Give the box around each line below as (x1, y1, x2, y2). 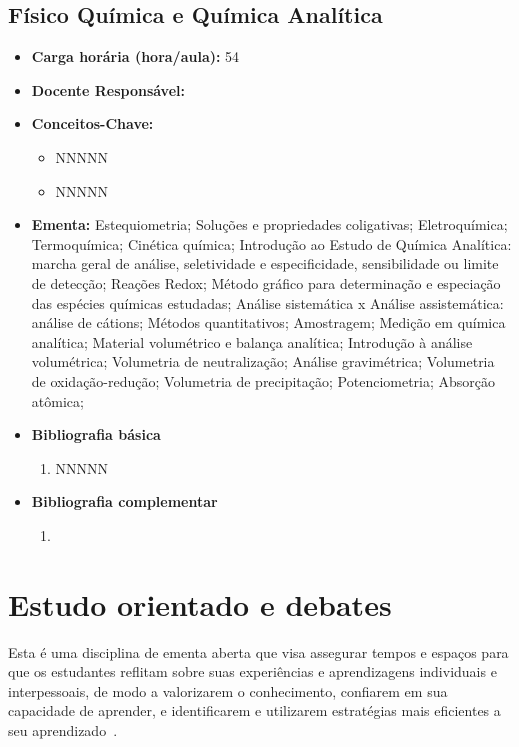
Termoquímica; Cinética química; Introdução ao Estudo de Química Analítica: (31, 233, 512, 254)
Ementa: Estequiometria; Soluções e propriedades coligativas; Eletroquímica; (31, 214, 508, 235)
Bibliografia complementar (31, 491, 218, 512)
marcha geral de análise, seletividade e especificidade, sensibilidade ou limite (31, 253, 499, 274)
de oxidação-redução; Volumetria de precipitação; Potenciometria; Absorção (31, 370, 496, 391)
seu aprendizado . (8, 719, 118, 740)
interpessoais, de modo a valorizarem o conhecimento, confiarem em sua (8, 680, 448, 701)
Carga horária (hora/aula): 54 (31, 46, 240, 67)
